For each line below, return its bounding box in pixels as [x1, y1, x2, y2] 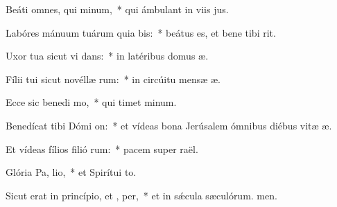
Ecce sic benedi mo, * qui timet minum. [6, 95, 177, 109]
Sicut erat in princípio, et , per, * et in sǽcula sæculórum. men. [6, 188, 277, 202]
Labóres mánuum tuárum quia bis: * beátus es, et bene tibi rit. [6, 25, 276, 39]
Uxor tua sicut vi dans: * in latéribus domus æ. [6, 48, 209, 63]
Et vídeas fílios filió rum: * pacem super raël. [6, 141, 198, 156]
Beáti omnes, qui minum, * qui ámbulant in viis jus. [6, 2, 229, 16]
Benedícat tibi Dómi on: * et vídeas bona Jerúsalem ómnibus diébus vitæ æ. [6, 118, 332, 132]
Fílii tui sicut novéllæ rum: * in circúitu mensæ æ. [6, 71, 221, 86]
